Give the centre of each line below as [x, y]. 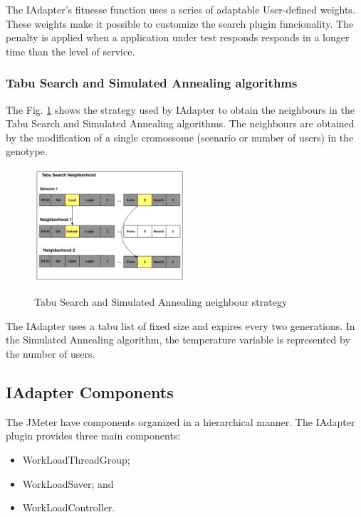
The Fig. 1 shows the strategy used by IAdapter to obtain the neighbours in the [180, 109]
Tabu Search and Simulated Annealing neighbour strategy [161, 302]
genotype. [27, 151]
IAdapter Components [90, 391]
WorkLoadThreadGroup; [76, 459]
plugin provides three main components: [93, 436]
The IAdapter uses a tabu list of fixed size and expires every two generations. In [180, 325]
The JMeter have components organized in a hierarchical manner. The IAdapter [180, 421]
